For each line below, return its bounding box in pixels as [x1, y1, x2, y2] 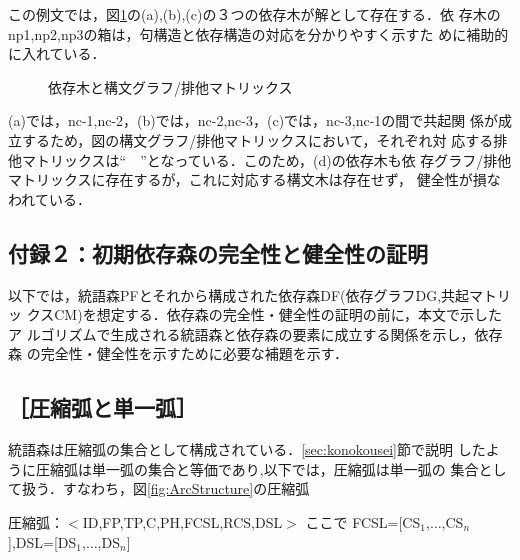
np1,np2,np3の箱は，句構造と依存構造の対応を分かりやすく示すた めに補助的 [8, 23, 509, 44]
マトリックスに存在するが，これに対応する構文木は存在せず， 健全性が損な [8, 169, 501, 190]
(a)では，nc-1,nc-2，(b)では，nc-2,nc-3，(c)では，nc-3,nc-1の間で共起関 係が [8, 110, 498, 131]
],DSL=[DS [8, 531, 77, 552]
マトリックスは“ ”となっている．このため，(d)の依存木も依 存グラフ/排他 [21, 149, 512, 170]
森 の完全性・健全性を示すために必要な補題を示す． [8, 343, 349, 364]
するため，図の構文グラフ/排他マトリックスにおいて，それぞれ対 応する [21, 129, 494, 150]
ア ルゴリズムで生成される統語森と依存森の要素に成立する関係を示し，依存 [8, 323, 503, 344]
